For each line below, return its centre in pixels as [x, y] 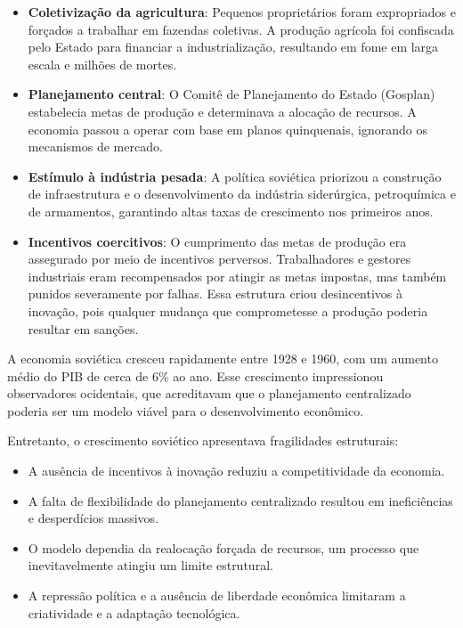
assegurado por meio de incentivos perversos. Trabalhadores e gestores [219, 259]
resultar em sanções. [83, 328]
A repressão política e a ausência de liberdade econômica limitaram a [217, 595]
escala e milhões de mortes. [102, 64]
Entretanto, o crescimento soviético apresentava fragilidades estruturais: [203, 440]
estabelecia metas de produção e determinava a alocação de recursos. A [222, 111]
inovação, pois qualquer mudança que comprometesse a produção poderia [228, 310]
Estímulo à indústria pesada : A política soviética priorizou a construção [235, 176]
